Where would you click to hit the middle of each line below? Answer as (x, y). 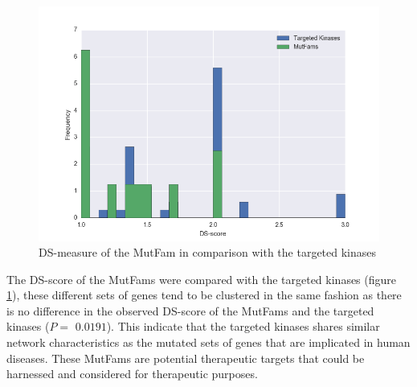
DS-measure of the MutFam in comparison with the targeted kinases (208, 252)
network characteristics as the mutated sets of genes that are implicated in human (208, 342)
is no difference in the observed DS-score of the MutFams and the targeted (190, 310)
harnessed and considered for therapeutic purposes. (132, 374)
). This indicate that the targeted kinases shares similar (243, 326)
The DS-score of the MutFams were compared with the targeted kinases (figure (202, 279)
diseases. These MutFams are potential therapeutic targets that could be (186, 358)
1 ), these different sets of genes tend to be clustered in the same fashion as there (204, 295)
